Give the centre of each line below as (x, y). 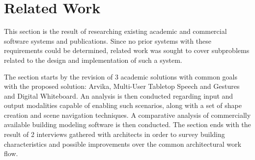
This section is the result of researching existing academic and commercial (115, 31)
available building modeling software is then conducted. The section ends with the (127, 124)
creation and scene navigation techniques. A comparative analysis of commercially (127, 115)
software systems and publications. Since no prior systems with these (108, 40)
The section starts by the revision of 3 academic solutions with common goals (121, 76)
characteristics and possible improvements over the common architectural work (123, 144)
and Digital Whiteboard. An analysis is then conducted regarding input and (119, 95)
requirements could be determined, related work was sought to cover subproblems (127, 50)
